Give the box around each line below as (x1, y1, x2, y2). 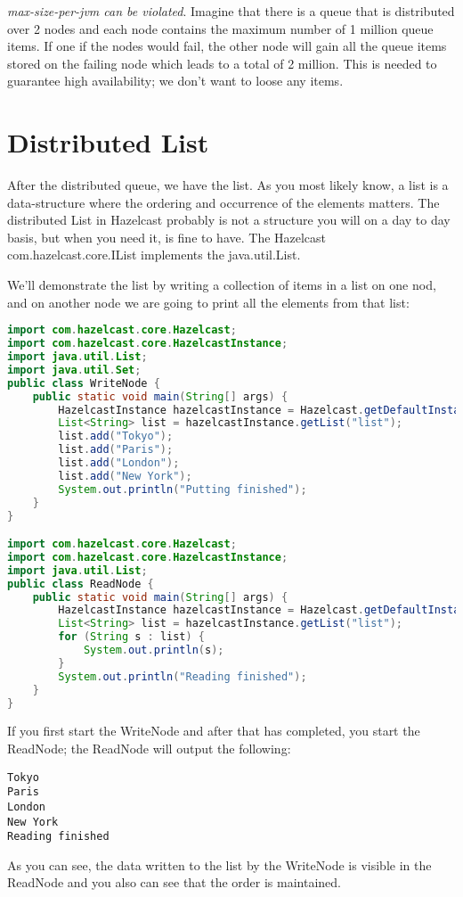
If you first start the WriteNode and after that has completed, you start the (7, 721, 420, 740)
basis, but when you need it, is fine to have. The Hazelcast (7, 227, 327, 246)
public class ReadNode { (7, 577, 154, 590)
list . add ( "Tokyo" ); (58, 430, 174, 443)
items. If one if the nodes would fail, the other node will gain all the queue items (7, 37, 447, 55)
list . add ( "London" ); (58, 457, 180, 469)
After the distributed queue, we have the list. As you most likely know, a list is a (7, 176, 449, 194)
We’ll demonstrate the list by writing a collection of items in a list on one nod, (7, 276, 436, 294)
